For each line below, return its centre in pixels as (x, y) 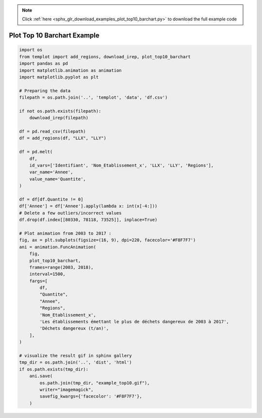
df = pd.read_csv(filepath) (52, 132)
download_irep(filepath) (59, 118)
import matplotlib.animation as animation (70, 70)
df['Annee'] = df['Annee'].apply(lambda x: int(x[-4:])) (88, 206)
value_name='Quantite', (57, 179)
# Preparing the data (45, 91)
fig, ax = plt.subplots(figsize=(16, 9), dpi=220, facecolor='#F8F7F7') (107, 240)
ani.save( (41, 376)
